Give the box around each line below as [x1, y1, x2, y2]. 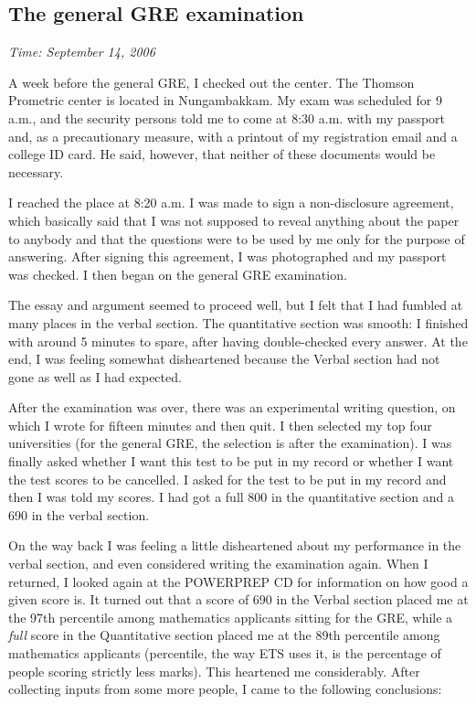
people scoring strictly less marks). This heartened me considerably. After [8, 661, 420, 680]
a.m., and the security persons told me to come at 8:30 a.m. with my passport [8, 108, 446, 127]
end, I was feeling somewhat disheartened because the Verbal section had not [8, 349, 440, 368]
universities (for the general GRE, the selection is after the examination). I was [8, 433, 452, 453]
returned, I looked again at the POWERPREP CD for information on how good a [8, 571, 469, 591]
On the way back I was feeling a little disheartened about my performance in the [8, 536, 461, 555]
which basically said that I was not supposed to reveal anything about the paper [8, 210, 460, 229]
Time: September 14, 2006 [8, 42, 155, 61]
